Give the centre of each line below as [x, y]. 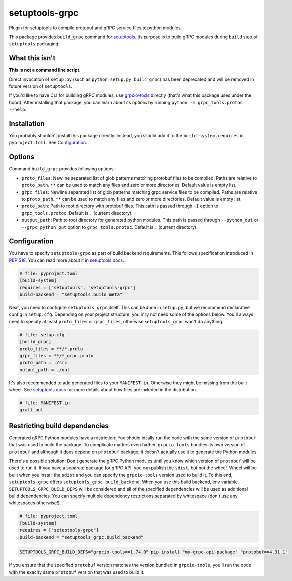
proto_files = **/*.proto [51, 349]
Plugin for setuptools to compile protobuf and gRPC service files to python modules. [96, 28]
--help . [18, 109]
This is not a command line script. [45, 70]
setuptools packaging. [34, 44]
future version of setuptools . [41, 86]
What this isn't [32, 58]
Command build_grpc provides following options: [62, 169]
